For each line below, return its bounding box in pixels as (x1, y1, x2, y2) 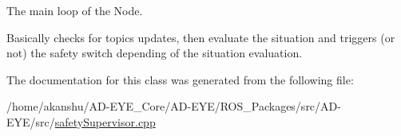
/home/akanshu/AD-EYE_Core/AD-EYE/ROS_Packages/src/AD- (6, 98, 341, 115)
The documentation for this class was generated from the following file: (6, 71, 354, 87)
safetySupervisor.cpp (54, 113, 156, 130)
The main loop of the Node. (6, 2, 143, 18)
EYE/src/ (6, 113, 55, 130)
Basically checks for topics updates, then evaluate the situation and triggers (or (6, 29, 395, 45)
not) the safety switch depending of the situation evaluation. (6, 45, 303, 61)
